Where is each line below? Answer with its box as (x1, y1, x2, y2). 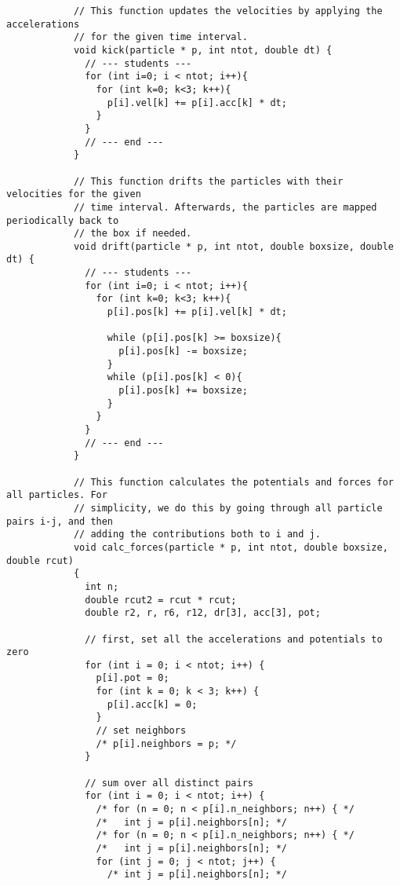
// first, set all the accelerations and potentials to (85, 633, 383, 645)
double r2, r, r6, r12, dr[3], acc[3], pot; (85, 607, 321, 619)
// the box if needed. (73, 228, 192, 240)
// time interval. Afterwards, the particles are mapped (73, 201, 377, 213)
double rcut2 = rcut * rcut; (85, 594, 237, 606)
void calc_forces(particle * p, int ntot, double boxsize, (73, 541, 388, 553)
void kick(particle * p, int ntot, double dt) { (73, 44, 333, 56)
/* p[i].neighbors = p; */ (96, 738, 237, 749)
